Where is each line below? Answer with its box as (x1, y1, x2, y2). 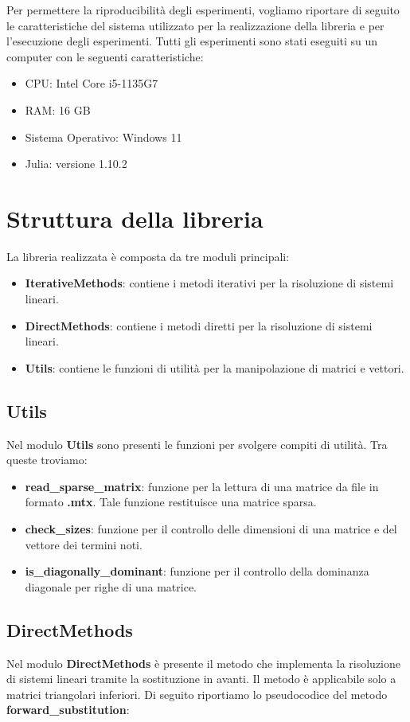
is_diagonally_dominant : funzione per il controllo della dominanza (25, 563, 369, 580)
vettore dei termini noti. (25, 536, 143, 552)
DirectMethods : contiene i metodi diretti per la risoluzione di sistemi (25, 317, 373, 334)
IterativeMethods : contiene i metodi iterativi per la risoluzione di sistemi (25, 275, 394, 291)
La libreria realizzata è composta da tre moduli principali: (6, 248, 290, 264)
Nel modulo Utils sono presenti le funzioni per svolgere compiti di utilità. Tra (6, 435, 388, 452)
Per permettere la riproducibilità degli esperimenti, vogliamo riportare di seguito (6, 2, 400, 18)
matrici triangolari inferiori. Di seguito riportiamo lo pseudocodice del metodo (6, 685, 388, 702)
